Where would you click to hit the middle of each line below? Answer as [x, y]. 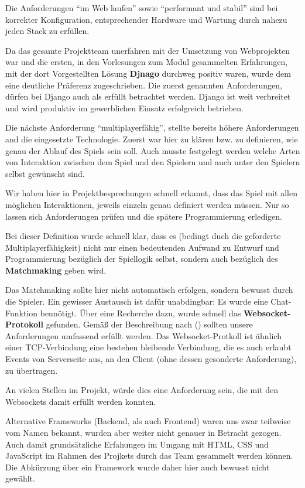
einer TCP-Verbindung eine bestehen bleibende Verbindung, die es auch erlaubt [148, 347]
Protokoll [25, 324]
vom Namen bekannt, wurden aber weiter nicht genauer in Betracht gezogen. [143, 432]
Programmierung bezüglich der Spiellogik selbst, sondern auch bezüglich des [142, 259]
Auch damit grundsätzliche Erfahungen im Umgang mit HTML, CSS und [137, 444]
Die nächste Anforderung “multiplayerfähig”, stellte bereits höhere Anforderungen [152, 127]
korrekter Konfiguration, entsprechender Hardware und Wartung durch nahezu [146, 19]
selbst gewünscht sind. [45, 173]
